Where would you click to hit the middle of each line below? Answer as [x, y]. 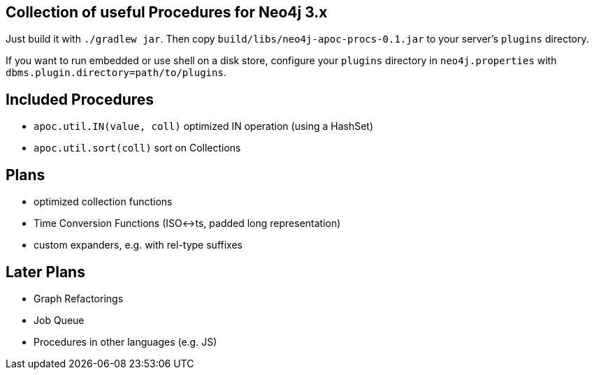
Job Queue [59, 320]
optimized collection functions [103, 202]
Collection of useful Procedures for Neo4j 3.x [167, 12]
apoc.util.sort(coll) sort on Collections [137, 148]
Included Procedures [80, 99]
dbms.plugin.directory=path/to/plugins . [116, 73]
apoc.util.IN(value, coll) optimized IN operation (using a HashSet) [204, 126]
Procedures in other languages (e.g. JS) [125, 341]
